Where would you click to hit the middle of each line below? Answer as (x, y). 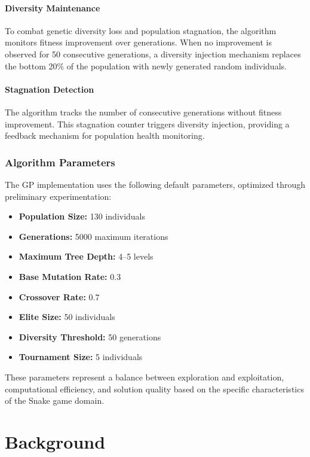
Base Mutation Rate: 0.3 (70, 276)
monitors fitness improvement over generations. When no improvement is (138, 42)
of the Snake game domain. (55, 400)
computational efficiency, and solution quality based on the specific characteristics (154, 389)
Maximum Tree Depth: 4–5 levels (86, 256)
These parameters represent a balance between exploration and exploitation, (145, 377)
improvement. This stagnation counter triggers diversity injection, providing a (147, 124)
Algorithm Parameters (60, 162)
